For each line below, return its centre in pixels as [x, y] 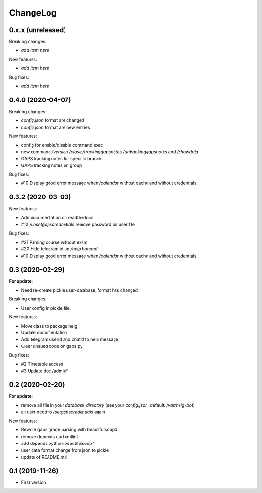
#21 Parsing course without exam [54, 242]
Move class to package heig [49, 326]
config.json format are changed [53, 120]
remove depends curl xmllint [49, 436]
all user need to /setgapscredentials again [63, 412]
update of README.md [44, 457]
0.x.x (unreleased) [38, 30]
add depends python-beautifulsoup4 [58, 444]
